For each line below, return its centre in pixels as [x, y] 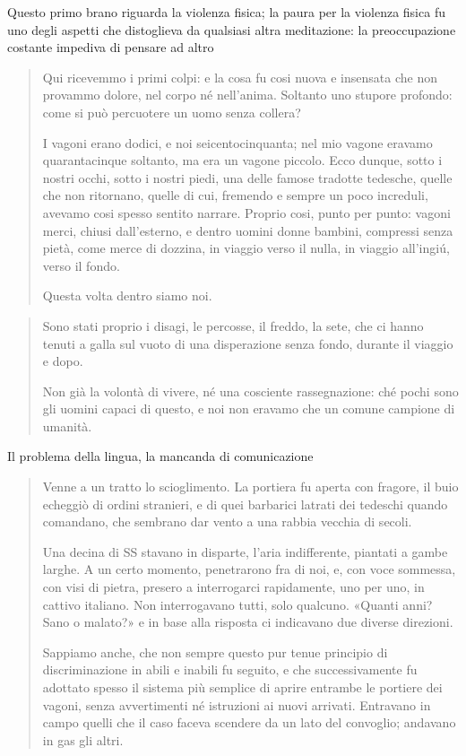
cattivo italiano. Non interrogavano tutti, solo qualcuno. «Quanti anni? [237, 604]
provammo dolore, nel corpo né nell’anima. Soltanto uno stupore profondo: [247, 95]
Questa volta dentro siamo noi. [127, 295]
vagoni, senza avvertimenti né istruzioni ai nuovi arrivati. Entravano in [237, 704]
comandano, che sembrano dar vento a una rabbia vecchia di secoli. [227, 521]
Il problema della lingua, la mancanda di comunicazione [160, 456]
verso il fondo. [81, 265]
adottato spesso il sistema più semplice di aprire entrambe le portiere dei [242, 687]
